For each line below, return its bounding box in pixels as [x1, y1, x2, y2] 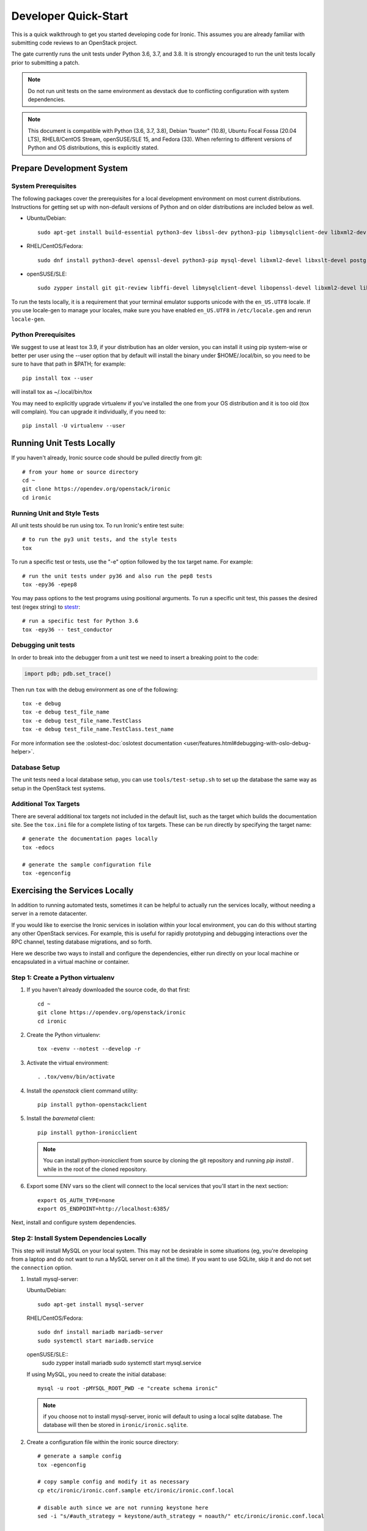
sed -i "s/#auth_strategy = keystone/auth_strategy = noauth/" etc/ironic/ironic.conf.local [37, 1513, 325, 1519]
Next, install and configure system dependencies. [11, 1219, 137, 1226]
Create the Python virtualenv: [26, 1031, 101, 1038]
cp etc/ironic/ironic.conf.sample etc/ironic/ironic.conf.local [37, 1487, 235, 1494]
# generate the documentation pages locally [22, 835, 158, 842]
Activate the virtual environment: [26, 1059, 109, 1066]
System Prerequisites [11, 182, 76, 190]
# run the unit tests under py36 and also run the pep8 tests [22, 573, 213, 579]
